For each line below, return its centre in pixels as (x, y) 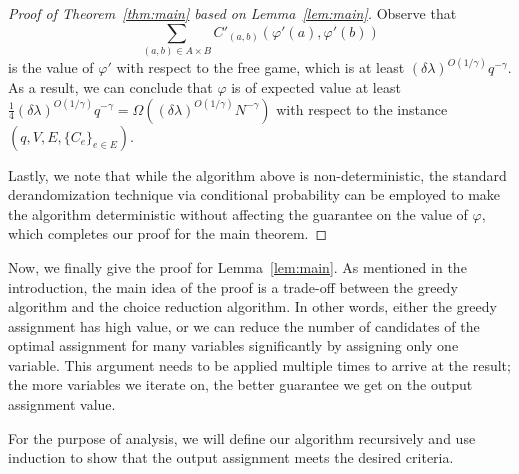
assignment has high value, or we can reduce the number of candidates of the (244, 325)
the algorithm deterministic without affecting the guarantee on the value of (238, 213)
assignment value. (62, 404)
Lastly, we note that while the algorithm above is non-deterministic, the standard (257, 174)
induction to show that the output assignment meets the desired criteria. (231, 457)
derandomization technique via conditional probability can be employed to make (254, 194)
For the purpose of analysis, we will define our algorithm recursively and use (242, 437)
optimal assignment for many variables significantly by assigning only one (233, 345)
